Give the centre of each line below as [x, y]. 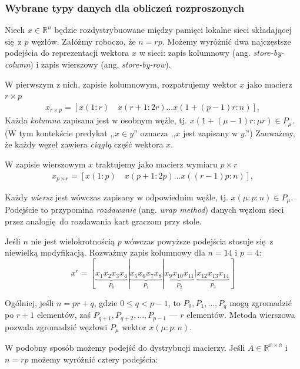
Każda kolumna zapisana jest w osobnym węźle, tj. [96, 120]
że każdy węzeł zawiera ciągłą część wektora [84, 144]
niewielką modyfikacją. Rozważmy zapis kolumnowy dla [105, 252]
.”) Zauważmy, [270, 132]
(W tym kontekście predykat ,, [60, 132]
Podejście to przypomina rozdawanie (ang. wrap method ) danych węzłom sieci [144, 209]
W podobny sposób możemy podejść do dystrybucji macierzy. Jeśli [125, 347]
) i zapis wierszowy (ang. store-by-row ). [101, 64]
